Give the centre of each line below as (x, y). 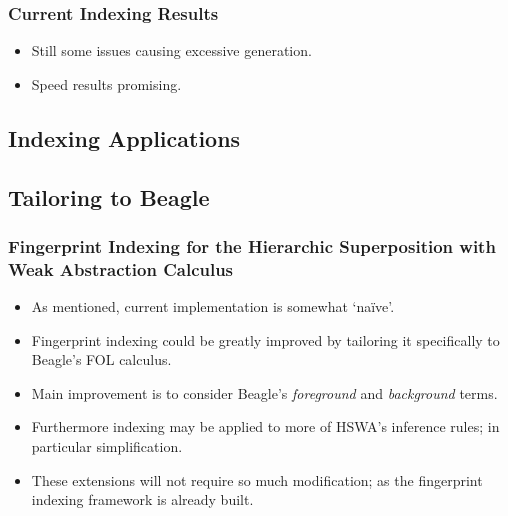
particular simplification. (107, 446)
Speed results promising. (106, 83)
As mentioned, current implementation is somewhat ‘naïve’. (213, 306)
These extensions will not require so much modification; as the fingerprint (257, 479)
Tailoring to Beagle (109, 196)
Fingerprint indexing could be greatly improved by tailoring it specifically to (265, 339)
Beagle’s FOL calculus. (101, 359)
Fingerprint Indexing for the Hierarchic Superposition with (252, 245)
